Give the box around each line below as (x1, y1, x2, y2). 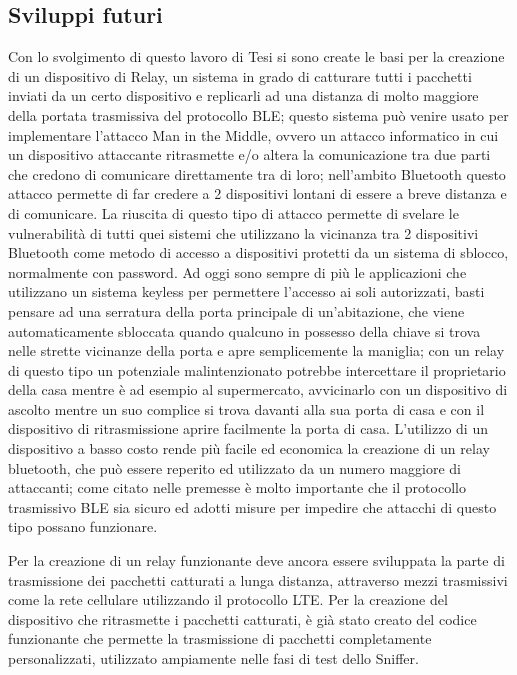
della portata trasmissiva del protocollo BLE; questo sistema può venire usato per (8, 104, 509, 125)
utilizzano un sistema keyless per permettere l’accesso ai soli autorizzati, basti (8, 281, 485, 302)
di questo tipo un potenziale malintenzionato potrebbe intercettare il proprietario (8, 359, 506, 380)
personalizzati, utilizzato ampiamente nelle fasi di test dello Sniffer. (8, 648, 419, 669)
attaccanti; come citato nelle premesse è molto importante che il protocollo (8, 477, 466, 498)
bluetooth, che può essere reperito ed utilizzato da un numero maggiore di (8, 457, 462, 478)
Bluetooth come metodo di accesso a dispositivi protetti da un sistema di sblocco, (8, 242, 509, 263)
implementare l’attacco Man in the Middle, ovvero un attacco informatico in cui (8, 124, 499, 145)
